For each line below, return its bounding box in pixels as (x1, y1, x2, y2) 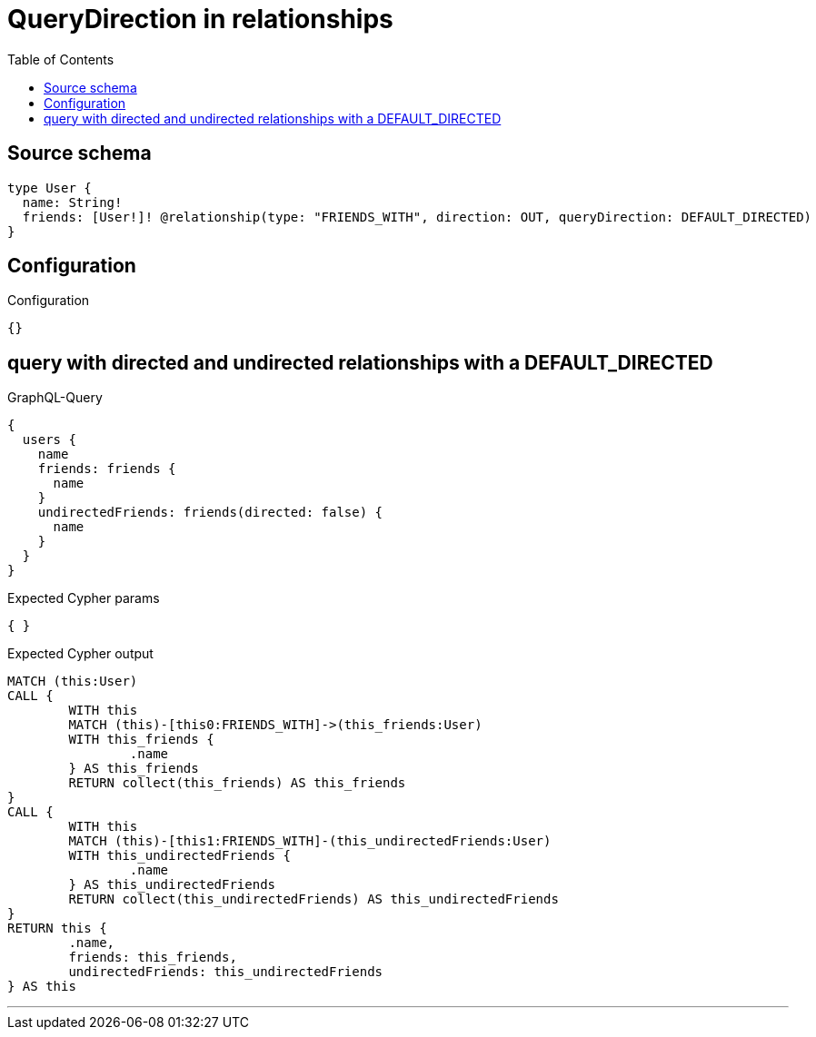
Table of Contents (7, 51, 114, 67)
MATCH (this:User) (7, 674, 138, 689)
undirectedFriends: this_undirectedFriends (68, 964, 383, 980)
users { (22, 432, 76, 448)
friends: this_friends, (68, 950, 237, 965)
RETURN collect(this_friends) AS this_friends (68, 775, 406, 791)
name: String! (22, 194, 123, 210)
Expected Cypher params (7, 590, 160, 607)
